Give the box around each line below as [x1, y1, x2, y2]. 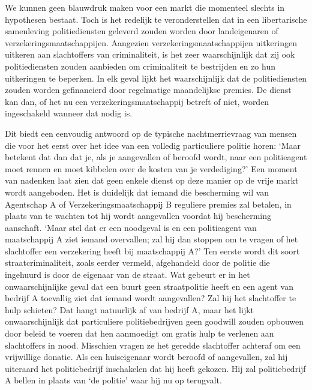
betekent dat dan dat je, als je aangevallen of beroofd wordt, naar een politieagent [5, 151, 307, 163]
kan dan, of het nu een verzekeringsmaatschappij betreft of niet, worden [5, 95, 269, 107]
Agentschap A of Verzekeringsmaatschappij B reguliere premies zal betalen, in [5, 197, 292, 210]
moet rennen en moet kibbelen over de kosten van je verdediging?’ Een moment [5, 162, 298, 175]
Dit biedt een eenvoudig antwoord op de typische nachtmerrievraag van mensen [5, 127, 297, 139]
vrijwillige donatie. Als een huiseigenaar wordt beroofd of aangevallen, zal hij [5, 350, 288, 363]
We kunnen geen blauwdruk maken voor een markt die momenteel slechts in [5, 1, 285, 13]
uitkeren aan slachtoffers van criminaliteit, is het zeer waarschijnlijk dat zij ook [5, 48, 295, 61]
